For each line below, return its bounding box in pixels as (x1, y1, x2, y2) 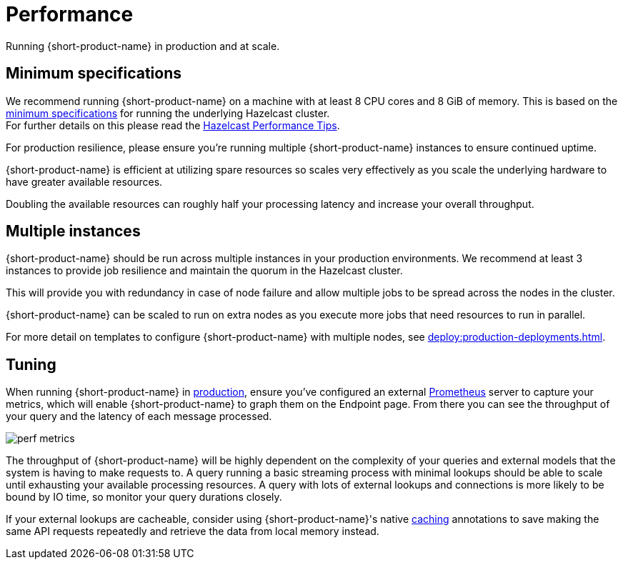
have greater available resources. (6, 175, 163, 188)
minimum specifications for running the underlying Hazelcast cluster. (6, 106, 330, 119)
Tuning (6, 355, 56, 374)
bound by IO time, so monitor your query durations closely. (6, 491, 282, 504)
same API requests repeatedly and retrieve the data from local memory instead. (6, 525, 379, 538)
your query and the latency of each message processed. (6, 410, 272, 423)
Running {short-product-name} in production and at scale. (6, 39, 280, 52)
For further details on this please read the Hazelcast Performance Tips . (6, 119, 340, 131)
